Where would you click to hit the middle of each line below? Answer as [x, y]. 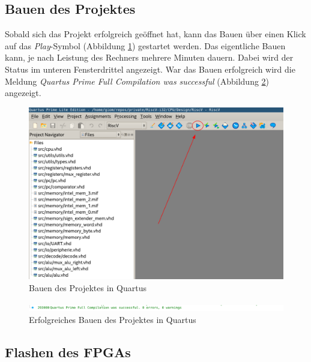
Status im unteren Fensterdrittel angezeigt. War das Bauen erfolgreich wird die [150, 69]
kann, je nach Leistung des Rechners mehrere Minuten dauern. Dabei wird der [149, 57]
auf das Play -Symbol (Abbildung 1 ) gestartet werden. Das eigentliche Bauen [145, 45]
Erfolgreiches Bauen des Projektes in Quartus [113, 320]
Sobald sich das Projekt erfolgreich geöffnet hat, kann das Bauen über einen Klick [155, 34]
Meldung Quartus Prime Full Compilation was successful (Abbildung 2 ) [137, 81]
